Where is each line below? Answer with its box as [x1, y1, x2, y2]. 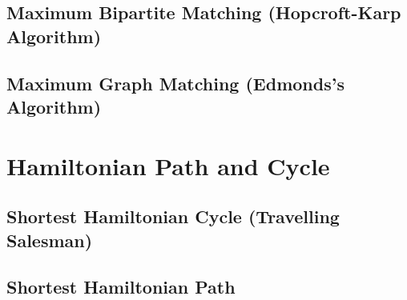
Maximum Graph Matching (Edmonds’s [6, 70, 345, 95]
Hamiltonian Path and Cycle [6, 149, 330, 182]
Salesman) [6, 227, 93, 252]
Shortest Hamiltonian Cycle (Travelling [6, 204, 340, 229]
